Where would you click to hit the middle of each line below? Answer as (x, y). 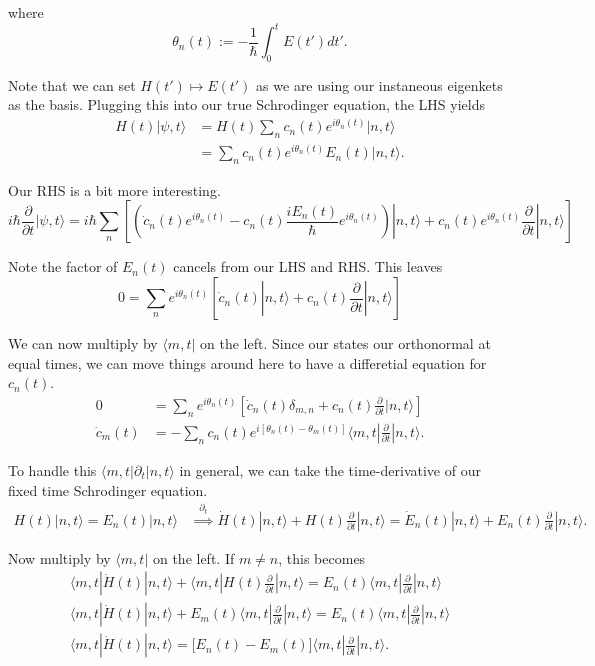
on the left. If (193, 557)
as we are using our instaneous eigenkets (379, 84)
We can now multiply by (83, 343)
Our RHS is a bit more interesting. (114, 189)
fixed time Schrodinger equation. (108, 489)
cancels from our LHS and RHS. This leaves (308, 266)
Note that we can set (72, 84)
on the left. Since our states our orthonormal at (345, 343)
